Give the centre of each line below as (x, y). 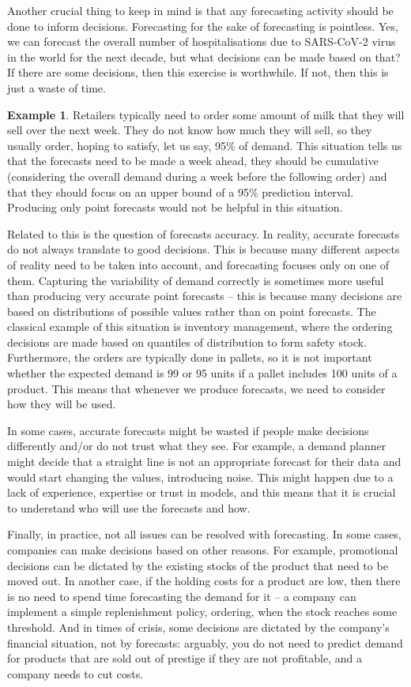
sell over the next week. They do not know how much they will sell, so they (190, 130)
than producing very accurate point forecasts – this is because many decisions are (205, 296)
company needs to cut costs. (75, 673)
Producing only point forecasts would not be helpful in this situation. (175, 207)
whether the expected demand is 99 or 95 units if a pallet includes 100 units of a (202, 373)
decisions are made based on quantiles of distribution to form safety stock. (187, 342)
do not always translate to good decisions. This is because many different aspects (204, 249)
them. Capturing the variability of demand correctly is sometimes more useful (196, 280)
